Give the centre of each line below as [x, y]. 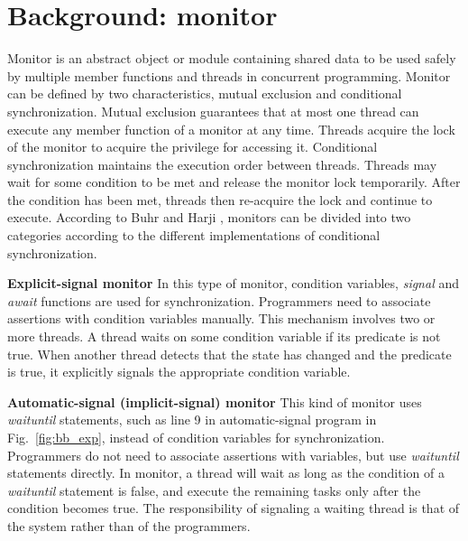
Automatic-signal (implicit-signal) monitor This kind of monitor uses [215, 401]
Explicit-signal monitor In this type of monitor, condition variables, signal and [233, 283]
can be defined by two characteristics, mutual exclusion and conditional [205, 93]
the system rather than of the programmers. [129, 525]
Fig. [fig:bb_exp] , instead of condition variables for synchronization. [196, 437]
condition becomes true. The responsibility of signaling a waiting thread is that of [234, 508]
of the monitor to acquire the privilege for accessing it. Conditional [193, 147]
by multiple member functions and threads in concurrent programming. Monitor [229, 75]
